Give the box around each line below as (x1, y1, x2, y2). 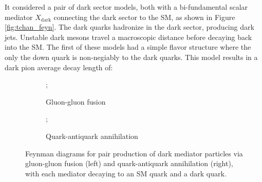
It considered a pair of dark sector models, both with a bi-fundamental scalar (5, 2, 248, 12)
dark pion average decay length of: (5, 62, 113, 72)
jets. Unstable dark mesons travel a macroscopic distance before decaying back (5, 31, 252, 42)
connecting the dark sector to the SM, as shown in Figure (53, 11, 235, 22)
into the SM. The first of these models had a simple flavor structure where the (5, 42, 251, 52)
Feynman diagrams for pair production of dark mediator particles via (25, 148, 243, 158)
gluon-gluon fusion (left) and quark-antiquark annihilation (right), (25, 158, 233, 169)
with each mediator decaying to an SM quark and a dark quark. (25, 168, 227, 178)
